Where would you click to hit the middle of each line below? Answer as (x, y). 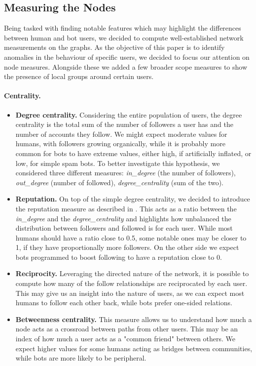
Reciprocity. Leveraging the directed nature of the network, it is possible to (132, 273)
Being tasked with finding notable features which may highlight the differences (123, 28)
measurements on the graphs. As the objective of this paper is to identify (114, 47)
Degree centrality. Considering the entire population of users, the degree (129, 114)
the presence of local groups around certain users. (79, 76)
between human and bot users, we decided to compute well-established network (124, 37)
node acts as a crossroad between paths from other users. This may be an (127, 329)
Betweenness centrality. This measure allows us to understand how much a (134, 319)
